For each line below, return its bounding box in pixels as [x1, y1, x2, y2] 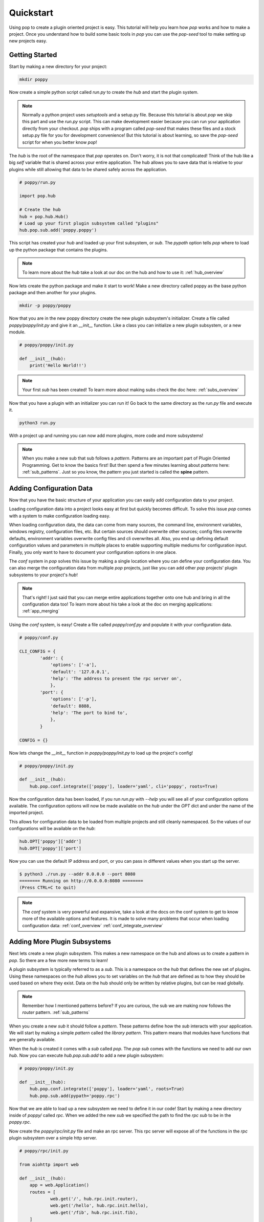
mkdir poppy [19, 77, 48, 83]
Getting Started [9, 51, 57, 59]
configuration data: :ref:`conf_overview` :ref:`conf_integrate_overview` [22, 922, 164, 928]
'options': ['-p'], [50, 697, 97, 702]
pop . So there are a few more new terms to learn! [9, 957, 109, 963]
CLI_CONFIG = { [19, 648, 56, 654]
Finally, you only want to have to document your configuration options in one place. [9, 549, 177, 555]
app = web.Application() [29, 1182, 89, 1188]
